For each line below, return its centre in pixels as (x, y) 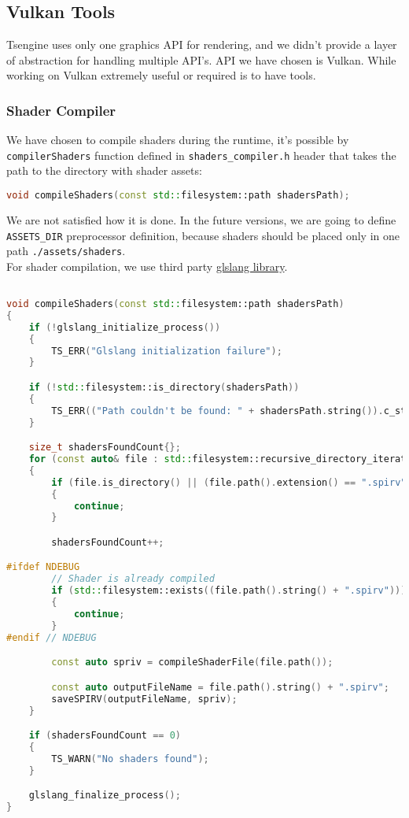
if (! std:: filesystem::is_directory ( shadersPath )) (164, 387)
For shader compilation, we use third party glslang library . (147, 266)
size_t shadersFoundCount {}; (105, 448)
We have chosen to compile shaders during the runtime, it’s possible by (178, 140)
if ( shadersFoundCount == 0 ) (105, 736)
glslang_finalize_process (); (105, 796)
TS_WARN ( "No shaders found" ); (130, 759)
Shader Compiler (61, 110)
